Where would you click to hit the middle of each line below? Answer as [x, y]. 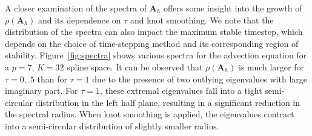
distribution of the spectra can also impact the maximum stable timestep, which [154, 32]
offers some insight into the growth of [233, 8]
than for [52, 79]
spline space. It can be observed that [135, 66]
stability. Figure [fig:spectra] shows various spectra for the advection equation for [156, 55]
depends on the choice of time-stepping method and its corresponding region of [152, 43]
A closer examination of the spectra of [76, 8]
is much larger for [271, 66]
